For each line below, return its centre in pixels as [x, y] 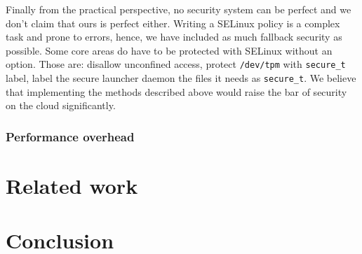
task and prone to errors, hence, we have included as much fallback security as [174, 37]
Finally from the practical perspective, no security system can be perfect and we [179, 9]
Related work [72, 185]
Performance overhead [70, 136]
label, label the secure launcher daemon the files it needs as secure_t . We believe [181, 78]
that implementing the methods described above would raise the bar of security [176, 91]
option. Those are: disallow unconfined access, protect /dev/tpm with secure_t [176, 64]
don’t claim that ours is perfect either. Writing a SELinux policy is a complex [173, 23]
